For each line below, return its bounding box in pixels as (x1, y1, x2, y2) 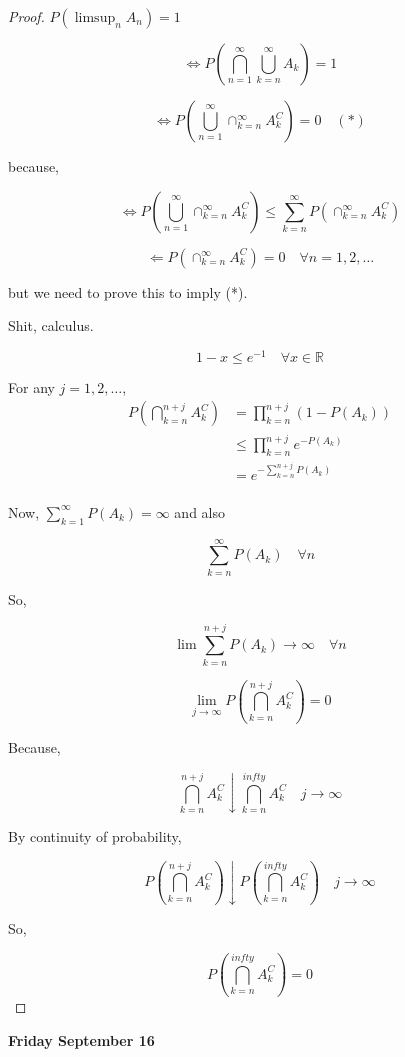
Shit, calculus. (8, 315, 94, 336)
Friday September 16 (8, 1030, 155, 1050)
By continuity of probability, (8, 825, 182, 846)
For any (8, 376, 55, 397)
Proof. (8, 6, 45, 26)
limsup (74, 11, 116, 25)
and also (174, 501, 226, 522)
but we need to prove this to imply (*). (8, 281, 248, 302)
